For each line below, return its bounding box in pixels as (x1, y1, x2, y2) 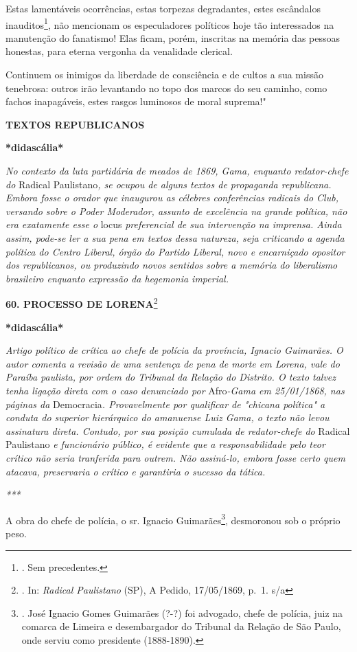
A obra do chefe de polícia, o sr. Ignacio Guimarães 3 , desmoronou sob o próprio (5, 510, 341, 527)
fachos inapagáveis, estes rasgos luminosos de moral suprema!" (5, 94, 266, 109)
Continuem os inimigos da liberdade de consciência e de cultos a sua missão (5, 67, 323, 82)
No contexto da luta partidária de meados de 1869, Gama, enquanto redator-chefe (5, 164, 349, 177)
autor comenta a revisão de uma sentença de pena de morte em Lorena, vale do (5, 356, 340, 370)
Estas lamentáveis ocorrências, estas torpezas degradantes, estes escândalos (5, 1, 321, 15)
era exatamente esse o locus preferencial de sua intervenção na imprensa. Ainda (5, 217, 342, 232)
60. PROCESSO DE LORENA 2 (5, 295, 158, 311)
